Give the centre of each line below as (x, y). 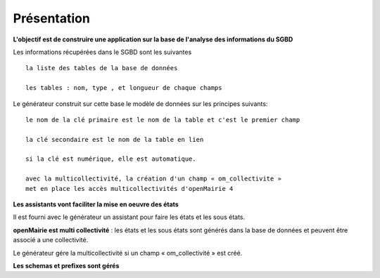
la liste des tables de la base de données (102, 68)
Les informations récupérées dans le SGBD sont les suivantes (102, 52)
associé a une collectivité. (51, 240)
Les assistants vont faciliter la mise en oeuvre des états (96, 204)
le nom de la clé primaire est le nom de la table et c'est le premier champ (163, 120)
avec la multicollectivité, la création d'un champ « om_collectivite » (153, 179)
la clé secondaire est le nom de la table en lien (115, 139)
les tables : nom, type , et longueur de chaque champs (124, 88)
